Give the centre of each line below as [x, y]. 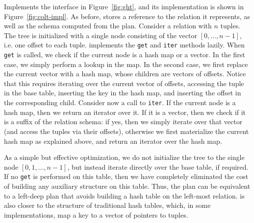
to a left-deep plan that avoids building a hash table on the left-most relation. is [124, 195]
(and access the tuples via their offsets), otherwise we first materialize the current [127, 131]
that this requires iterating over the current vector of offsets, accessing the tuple [124, 83]
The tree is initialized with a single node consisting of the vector [101, 35]
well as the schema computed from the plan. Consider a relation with [108, 26]
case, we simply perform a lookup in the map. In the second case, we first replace [126, 64]
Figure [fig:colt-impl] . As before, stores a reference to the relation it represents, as [127, 16]
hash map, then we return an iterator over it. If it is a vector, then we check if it [125, 112]
